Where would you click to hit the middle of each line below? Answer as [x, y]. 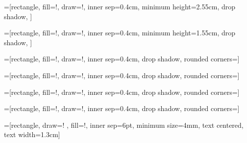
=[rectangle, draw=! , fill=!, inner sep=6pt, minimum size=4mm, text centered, [124, 125]
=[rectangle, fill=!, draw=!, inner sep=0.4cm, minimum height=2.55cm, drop [120, 6]
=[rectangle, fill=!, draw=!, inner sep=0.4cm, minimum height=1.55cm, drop [120, 33]
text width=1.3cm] [32, 134]
